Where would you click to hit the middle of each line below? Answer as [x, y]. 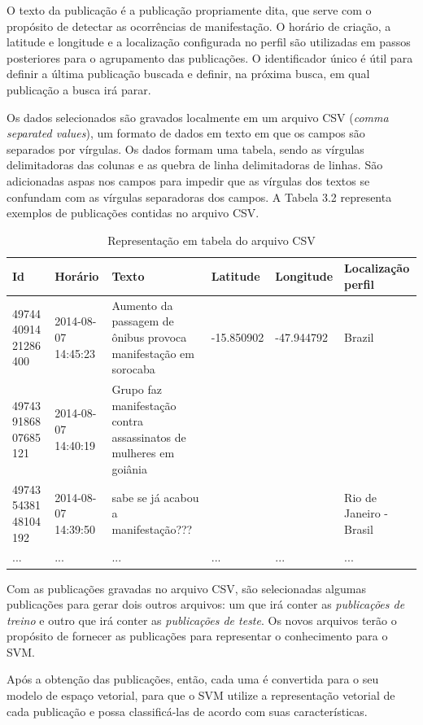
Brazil [359, 336]
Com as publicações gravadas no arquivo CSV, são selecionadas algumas [186, 588]
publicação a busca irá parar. [79, 89]
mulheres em [143, 453]
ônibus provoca [149, 336]
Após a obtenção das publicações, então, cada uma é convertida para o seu [193, 679]
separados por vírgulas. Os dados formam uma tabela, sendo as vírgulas [185, 148]
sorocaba [133, 369]
